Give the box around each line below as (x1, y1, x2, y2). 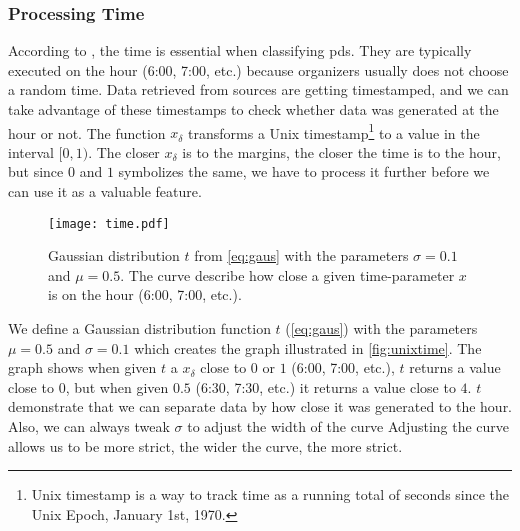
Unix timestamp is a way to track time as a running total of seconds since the (31, 484, 510, 505)
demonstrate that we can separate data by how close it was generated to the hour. (8, 396, 513, 417)
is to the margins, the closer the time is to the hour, (182, 141, 501, 162)
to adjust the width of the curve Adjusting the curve (187, 416, 510, 437)
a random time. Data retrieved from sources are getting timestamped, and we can (8, 79, 509, 100)
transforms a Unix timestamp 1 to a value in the (188, 119, 480, 143)
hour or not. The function (8, 122, 166, 143)
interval (8, 141, 54, 162)
